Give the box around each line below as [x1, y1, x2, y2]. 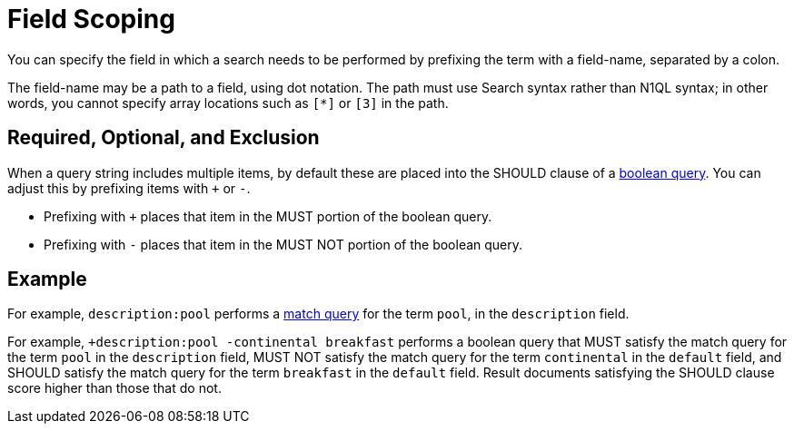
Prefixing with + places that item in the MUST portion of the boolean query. [44, 208, 492, 224]
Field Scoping [7, 4, 175, 34]
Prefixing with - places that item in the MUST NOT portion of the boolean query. [44, 236, 523, 252]
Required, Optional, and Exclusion [7, 126, 320, 150]
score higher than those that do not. [7, 380, 222, 397]
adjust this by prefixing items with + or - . [7, 180, 251, 196]
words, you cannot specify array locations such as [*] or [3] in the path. [7, 94, 449, 111]
